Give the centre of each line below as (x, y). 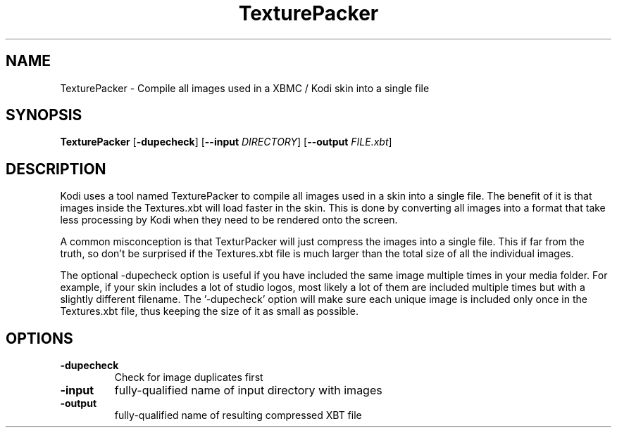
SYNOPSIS (44, 115)
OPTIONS (39, 338)
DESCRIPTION (56, 169)
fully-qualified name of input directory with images (248, 390)
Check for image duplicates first (189, 377)
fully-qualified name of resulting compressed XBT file (238, 415)
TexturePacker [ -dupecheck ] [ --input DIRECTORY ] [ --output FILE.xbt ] (226, 142)
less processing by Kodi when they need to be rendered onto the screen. (229, 220)
